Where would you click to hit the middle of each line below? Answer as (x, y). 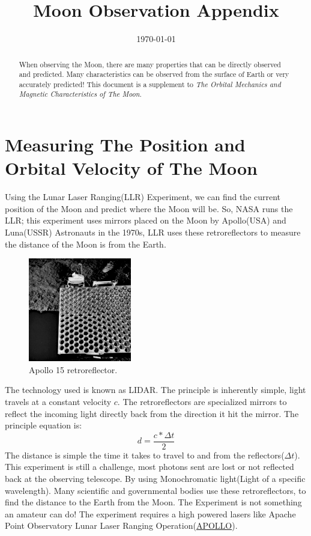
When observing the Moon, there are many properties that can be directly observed (150, 64)
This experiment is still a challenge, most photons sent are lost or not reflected (149, 467)
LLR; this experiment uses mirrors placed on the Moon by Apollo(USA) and (146, 220)
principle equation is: (44, 425)
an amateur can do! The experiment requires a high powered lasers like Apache (150, 513)
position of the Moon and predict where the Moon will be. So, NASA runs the (149, 208)
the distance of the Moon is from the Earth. (86, 244)
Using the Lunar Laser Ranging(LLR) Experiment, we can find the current (143, 197)
